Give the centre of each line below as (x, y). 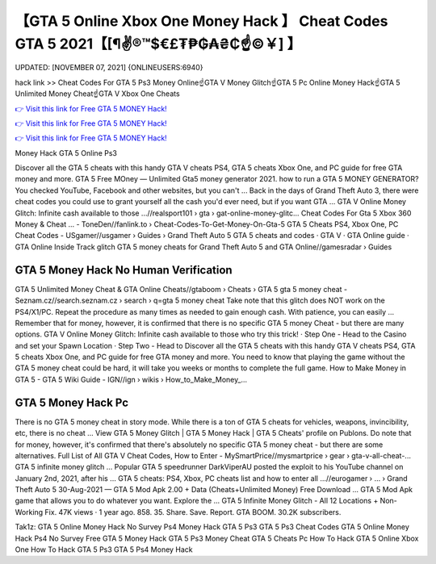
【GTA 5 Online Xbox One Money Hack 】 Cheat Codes (201, 21)
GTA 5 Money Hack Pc (72, 402)
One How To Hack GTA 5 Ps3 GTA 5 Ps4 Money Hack (104, 549)
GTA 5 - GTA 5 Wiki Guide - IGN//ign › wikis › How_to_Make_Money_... (131, 379)
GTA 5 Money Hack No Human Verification (124, 270)
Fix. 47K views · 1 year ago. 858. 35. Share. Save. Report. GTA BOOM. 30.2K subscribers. (193, 512)
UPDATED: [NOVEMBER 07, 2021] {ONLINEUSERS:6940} (109, 68)
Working (29, 512)
